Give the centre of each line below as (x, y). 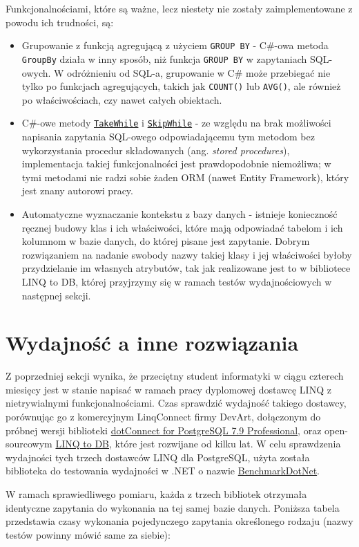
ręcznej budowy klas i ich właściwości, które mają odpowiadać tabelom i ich (182, 227)
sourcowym (29, 444)
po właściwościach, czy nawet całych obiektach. (122, 99)
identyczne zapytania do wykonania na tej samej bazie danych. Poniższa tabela (173, 507)
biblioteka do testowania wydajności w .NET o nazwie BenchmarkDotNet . (163, 471)
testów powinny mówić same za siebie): (88, 534)
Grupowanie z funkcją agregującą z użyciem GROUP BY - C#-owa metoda (175, 45)
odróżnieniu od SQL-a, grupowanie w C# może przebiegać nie (199, 72)
